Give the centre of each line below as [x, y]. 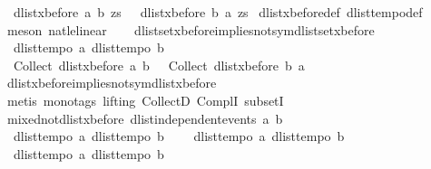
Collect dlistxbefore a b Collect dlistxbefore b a [159, 65]
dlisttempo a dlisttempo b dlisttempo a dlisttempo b [179, 136]
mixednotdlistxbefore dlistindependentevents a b [145, 118]
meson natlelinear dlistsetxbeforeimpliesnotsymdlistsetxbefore [191, 29]
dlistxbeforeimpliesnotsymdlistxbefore [112, 83]
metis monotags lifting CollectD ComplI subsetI [145, 100]
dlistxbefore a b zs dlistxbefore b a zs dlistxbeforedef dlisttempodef [218, 12]
